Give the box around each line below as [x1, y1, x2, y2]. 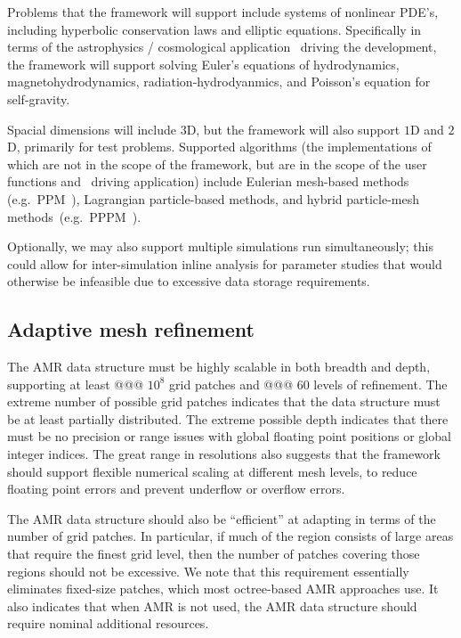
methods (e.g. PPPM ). [7, 207, 142, 225]
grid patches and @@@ [169, 374, 294, 393]
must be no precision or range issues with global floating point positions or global [7, 427, 451, 446]
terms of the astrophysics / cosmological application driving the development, [7, 37, 437, 56]
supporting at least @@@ [7, 374, 144, 393]
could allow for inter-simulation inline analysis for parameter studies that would [7, 254, 442, 273]
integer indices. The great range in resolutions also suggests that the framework [7, 445, 441, 463]
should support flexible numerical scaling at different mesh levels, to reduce [7, 462, 417, 480]
